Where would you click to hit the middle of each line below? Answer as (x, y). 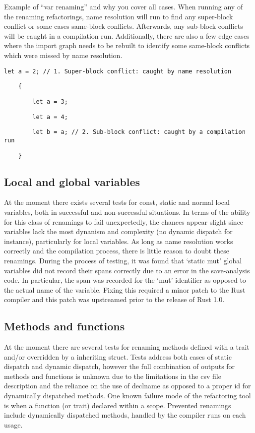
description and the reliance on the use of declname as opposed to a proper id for (127, 386)
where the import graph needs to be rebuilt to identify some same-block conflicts (127, 45)
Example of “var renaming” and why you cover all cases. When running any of (124, 6)
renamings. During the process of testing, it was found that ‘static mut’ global (123, 260)
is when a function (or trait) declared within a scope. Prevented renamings (118, 405)
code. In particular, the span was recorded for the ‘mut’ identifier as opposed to (125, 280)
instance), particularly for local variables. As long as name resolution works (119, 241)
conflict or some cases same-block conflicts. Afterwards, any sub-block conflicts (124, 26)
